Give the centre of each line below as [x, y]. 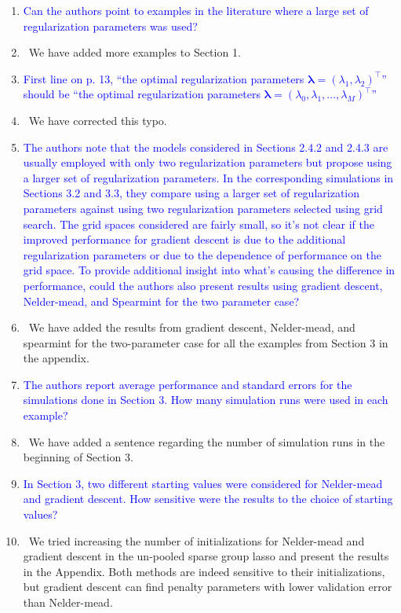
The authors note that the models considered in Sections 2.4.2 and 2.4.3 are [206, 147]
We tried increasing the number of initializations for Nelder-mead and [197, 540]
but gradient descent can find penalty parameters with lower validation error [208, 587]
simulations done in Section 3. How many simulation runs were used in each [206, 400]
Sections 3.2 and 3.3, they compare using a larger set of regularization [191, 193]
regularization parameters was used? [110, 26]
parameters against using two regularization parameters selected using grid [203, 208]
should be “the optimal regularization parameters [142, 94]
